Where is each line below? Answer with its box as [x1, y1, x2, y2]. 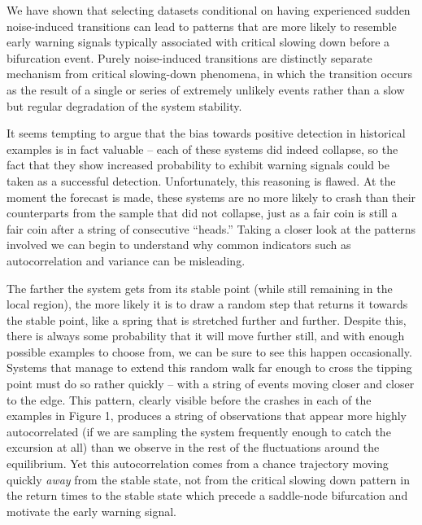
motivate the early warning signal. [7, 502, 176, 519]
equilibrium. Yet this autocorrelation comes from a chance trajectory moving [7, 455, 389, 472]
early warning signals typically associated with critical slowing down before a [7, 33, 390, 50]
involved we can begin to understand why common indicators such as [7, 236, 351, 253]
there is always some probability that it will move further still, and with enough [7, 327, 405, 344]
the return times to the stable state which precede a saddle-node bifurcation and [7, 487, 408, 504]
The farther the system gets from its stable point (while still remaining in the [7, 279, 393, 296]
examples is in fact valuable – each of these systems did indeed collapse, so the [7, 140, 398, 157]
